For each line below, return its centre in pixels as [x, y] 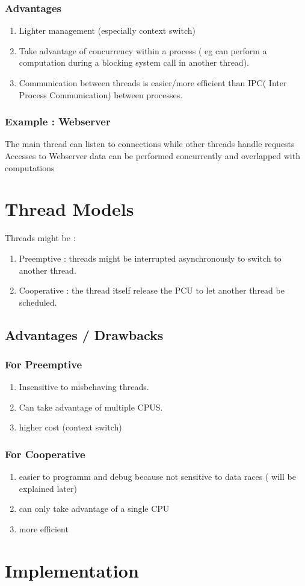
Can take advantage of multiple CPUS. [91, 407]
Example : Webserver [58, 121]
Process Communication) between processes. [101, 94]
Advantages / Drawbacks [84, 334]
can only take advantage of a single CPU [94, 509]
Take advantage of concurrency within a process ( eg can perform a [143, 50]
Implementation [72, 570]
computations [30, 167]
